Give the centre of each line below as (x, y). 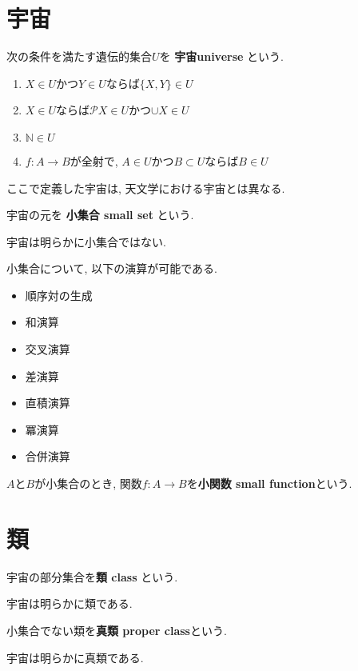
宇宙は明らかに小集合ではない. (86, 241)
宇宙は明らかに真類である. (75, 657)
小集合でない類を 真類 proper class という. (117, 630)
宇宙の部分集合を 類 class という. (92, 576)
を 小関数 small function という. (269, 483)
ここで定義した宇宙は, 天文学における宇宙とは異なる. (146, 188)
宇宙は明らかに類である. (70, 603)
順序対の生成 (59, 295)
